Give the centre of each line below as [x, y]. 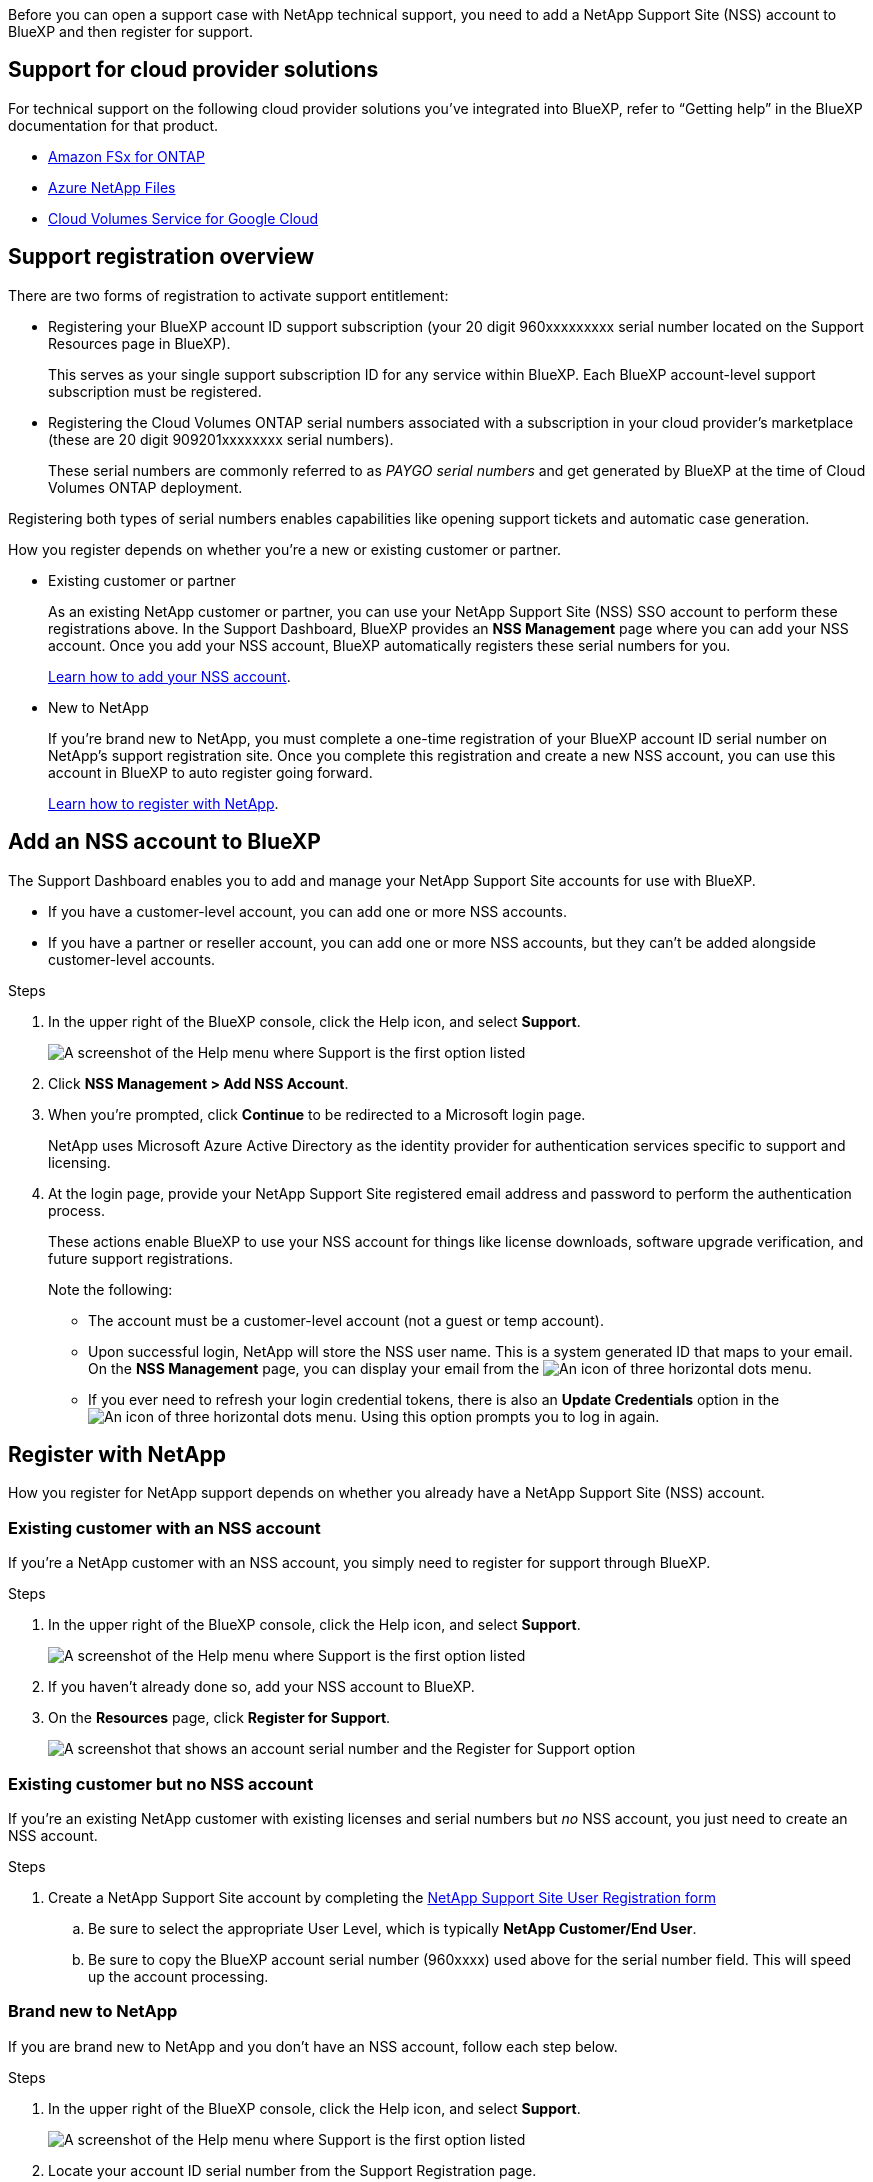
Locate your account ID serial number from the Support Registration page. [292, 2170]
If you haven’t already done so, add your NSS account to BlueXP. [261, 1687]
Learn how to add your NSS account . [169, 676]
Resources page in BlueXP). [139, 343]
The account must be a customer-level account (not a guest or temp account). [346, 1320]
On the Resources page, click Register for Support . [219, 1718]
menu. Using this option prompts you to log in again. [487, 1416]
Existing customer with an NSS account [164, 1527]
